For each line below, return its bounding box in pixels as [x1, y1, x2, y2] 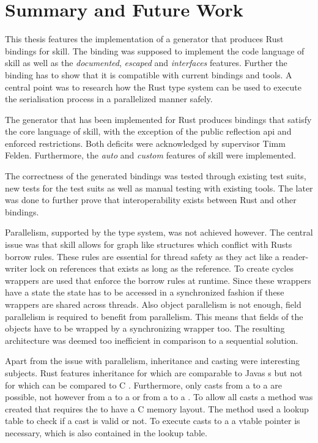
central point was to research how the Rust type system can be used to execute [5, 80, 301, 93]
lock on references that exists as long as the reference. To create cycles [30, 262, 294, 275]
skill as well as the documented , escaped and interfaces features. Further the [5, 56, 287, 69]
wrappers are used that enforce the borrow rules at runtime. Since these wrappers [5, 274, 311, 286]
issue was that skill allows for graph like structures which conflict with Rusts [5, 238, 292, 251]
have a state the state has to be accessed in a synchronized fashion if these [5, 286, 284, 299]
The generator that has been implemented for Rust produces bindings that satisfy [5, 113, 312, 125]
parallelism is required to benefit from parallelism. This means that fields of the [5, 310, 303, 322]
